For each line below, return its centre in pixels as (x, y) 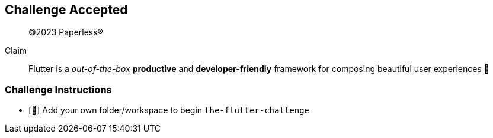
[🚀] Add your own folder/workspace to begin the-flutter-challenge (169, 110)
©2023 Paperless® (66, 32)
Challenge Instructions (58, 89)
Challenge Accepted (66, 10)
